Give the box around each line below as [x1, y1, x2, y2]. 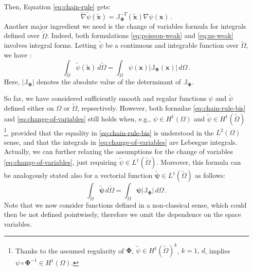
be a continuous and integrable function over [106, 40, 239, 50]
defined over [4, 30, 40, 40]
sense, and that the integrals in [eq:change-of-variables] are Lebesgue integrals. [4, 136, 237, 147]
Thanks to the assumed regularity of [15, 245, 124, 255]
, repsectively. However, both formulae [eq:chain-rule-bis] [77, 103, 246, 113]
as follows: [195, 170, 225, 180]
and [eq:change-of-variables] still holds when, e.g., [4, 113, 151, 123]
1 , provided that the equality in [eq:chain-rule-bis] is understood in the [4, 126, 214, 137]
